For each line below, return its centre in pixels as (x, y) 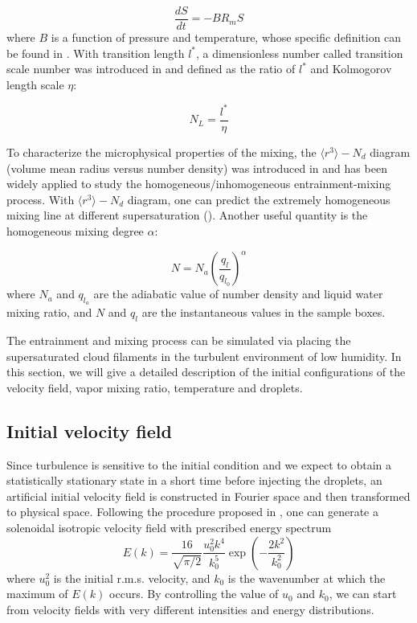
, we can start (363, 594)
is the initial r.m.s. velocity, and (132, 578)
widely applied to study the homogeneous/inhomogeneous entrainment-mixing (199, 184)
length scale (35, 84)
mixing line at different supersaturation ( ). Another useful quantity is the (187, 215)
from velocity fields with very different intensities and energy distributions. (190, 609)
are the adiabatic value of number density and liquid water (238, 294)
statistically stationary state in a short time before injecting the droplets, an (194, 480)
